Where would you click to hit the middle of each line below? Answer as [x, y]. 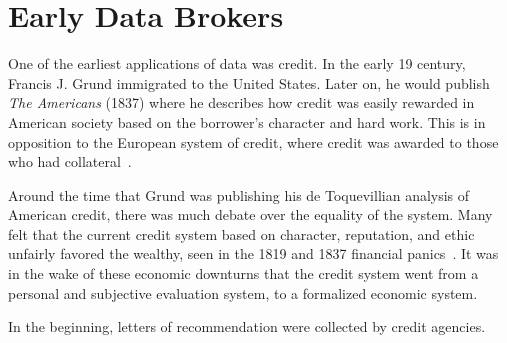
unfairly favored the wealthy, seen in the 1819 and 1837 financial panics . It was [253, 253]
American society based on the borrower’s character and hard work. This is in [247, 121]
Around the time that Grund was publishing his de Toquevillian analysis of [239, 194]
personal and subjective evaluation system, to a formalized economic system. [243, 292]
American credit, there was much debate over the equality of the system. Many [250, 214]
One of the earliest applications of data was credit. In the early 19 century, [237, 63]
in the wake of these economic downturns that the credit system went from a [243, 273]
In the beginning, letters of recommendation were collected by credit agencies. [247, 326]
